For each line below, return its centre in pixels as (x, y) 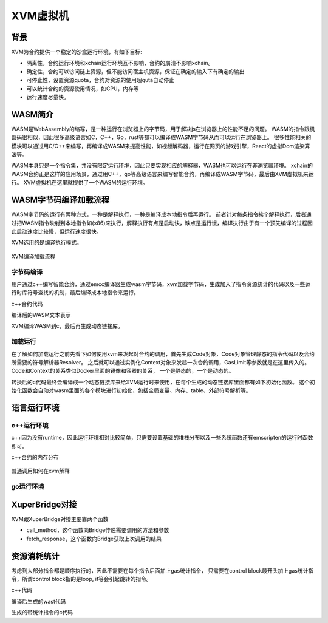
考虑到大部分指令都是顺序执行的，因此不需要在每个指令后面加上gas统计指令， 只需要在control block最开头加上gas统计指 (162, 570)
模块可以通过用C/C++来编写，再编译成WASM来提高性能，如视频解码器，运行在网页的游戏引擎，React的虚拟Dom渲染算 (161, 146)
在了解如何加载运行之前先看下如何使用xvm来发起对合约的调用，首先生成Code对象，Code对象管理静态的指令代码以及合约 (163, 354)
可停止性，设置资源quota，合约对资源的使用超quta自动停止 (101, 80)
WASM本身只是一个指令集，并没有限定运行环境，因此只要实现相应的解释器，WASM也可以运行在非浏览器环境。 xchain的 (162, 165)
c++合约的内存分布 (35, 457)
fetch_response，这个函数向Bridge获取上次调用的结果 (94, 539)
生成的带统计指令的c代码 (42, 613)
